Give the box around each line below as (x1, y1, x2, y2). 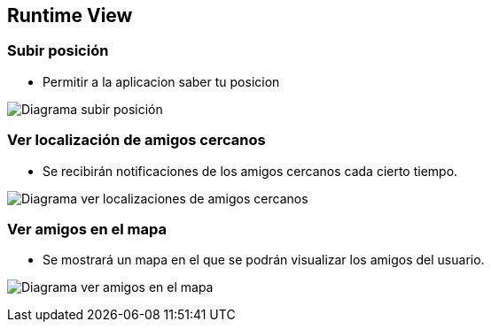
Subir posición (7, 42, 109, 60)
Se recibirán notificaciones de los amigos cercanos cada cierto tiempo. (43, 163, 458, 179)
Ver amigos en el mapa (7, 219, 168, 238)
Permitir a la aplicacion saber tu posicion (43, 73, 280, 89)
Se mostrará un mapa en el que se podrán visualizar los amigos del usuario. (43, 252, 485, 268)
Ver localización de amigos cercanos (7, 131, 266, 149)
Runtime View (7, 4, 133, 27)
